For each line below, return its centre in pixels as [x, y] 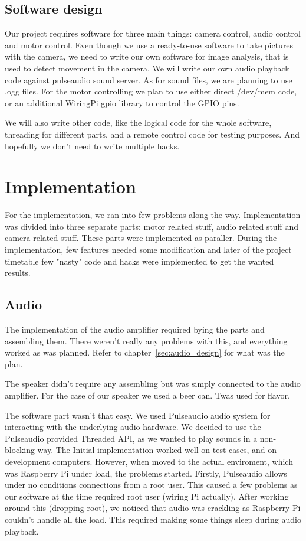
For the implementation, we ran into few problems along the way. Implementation [153, 215]
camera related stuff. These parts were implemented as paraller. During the [141, 238]
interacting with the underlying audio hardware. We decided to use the [133, 427]
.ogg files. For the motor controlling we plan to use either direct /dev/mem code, [151, 91]
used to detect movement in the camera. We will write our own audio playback [147, 68]
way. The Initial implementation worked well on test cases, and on [157, 450]
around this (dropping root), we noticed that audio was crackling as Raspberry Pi [153, 508]
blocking [20, 450]
